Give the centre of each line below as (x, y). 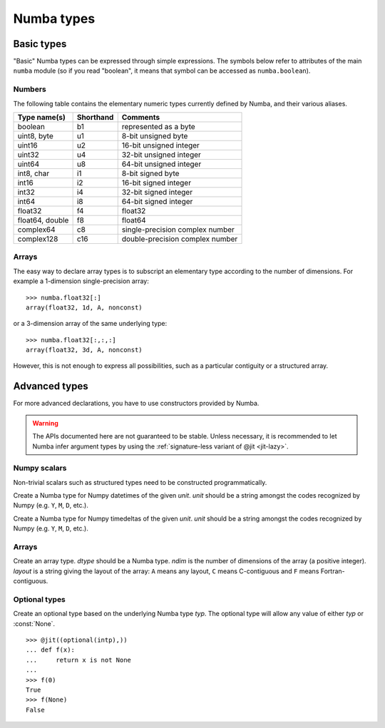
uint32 (28, 155)
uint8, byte (35, 135)
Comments (141, 117)
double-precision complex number (180, 239)
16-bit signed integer (156, 183)
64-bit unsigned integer (161, 164)
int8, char (34, 173)
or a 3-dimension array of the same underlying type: (90, 324)
